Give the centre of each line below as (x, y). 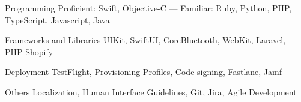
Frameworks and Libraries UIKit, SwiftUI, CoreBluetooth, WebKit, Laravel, (145, 40)
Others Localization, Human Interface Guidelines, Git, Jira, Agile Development (151, 91)
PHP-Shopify (29, 51)
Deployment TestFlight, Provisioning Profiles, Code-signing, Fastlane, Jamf (143, 72)
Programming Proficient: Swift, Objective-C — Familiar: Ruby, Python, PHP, (148, 8)
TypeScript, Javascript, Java (57, 19)
